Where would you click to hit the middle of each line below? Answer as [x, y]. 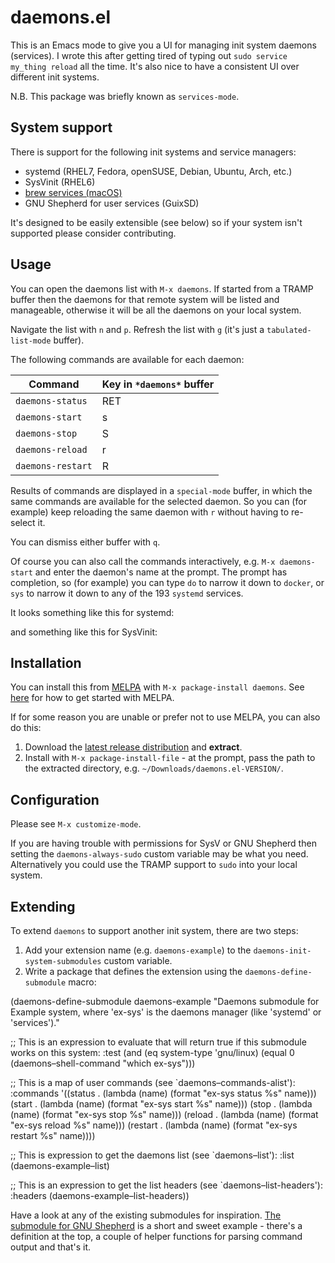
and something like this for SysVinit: [84, 632]
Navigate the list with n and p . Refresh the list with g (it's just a [137, 329]
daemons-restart [54, 465]
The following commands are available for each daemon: [127, 359]
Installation [46, 662]
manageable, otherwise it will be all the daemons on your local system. [156, 310]
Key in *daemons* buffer [158, 384]
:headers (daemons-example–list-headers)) [100, 1195]
